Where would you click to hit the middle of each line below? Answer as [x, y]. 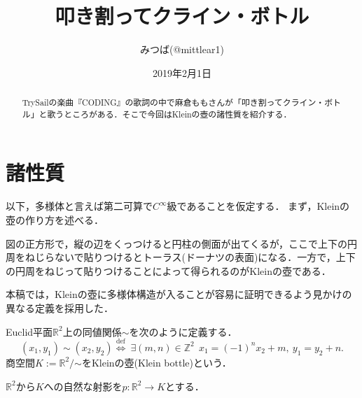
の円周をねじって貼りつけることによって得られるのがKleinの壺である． [168, 270]
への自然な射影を [83, 386]
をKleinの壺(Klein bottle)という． [156, 362]
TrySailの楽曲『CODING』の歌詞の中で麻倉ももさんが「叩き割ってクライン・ [173, 102]
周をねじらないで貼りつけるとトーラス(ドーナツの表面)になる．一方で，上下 [181, 257]
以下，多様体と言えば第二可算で [79, 206]
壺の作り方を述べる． [55, 219]
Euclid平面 [29, 331]
